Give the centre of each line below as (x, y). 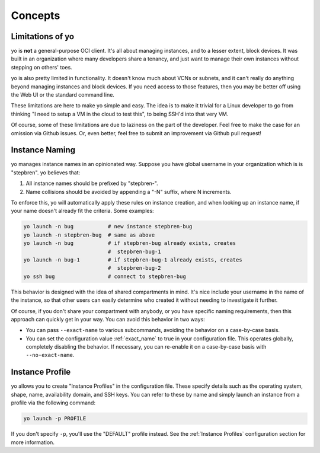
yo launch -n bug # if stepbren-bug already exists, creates (130, 243)
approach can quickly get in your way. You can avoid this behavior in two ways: (108, 319)
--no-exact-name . (50, 355)
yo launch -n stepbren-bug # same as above (89, 235)
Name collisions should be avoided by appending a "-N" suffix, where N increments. (129, 192)
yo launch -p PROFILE (55, 419)
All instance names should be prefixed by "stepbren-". (92, 183)
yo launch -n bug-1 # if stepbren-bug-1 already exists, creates (133, 260)
